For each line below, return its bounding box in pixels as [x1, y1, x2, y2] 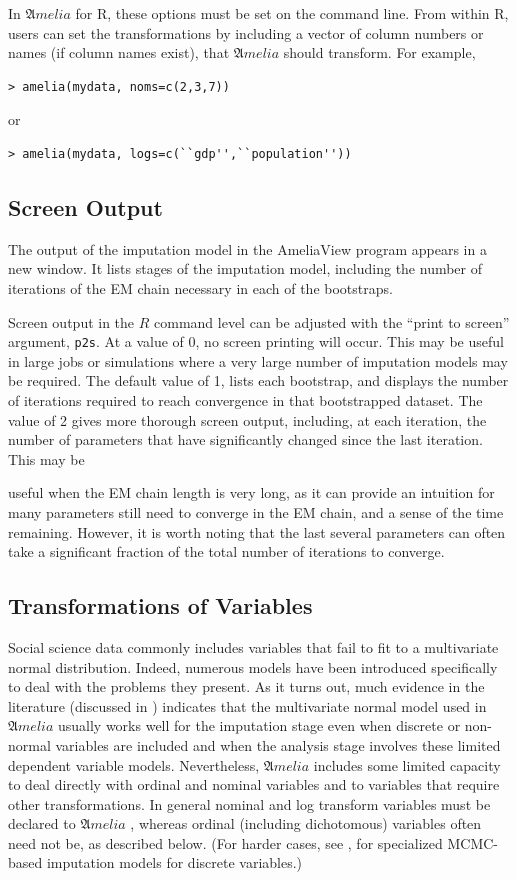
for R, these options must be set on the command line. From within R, [75, 3, 509, 23]
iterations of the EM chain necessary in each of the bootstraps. [8, 277, 393, 298]
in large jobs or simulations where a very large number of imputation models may [8, 350, 508, 371]
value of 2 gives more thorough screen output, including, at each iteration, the [8, 409, 487, 430]
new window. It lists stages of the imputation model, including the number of [8, 258, 483, 279]
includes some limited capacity [313, 754, 501, 775]
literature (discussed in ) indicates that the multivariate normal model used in [8, 695, 487, 716]
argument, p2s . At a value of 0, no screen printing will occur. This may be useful [8, 331, 504, 352]
